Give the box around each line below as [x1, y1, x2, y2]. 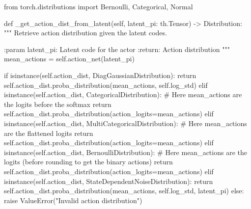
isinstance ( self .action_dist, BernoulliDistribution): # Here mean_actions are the [4, 147, 247, 157]
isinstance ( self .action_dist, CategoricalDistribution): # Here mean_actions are [4, 89, 242, 100]
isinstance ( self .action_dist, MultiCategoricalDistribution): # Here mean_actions [4, 118, 247, 128]
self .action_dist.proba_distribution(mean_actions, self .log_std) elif [4, 79, 208, 90]
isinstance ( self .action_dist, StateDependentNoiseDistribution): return [4, 176, 213, 186]
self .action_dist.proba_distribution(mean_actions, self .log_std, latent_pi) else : [4, 185, 244, 196]
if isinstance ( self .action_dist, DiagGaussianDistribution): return [4, 70, 196, 80]
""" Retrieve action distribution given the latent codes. [4, 27, 167, 38]
